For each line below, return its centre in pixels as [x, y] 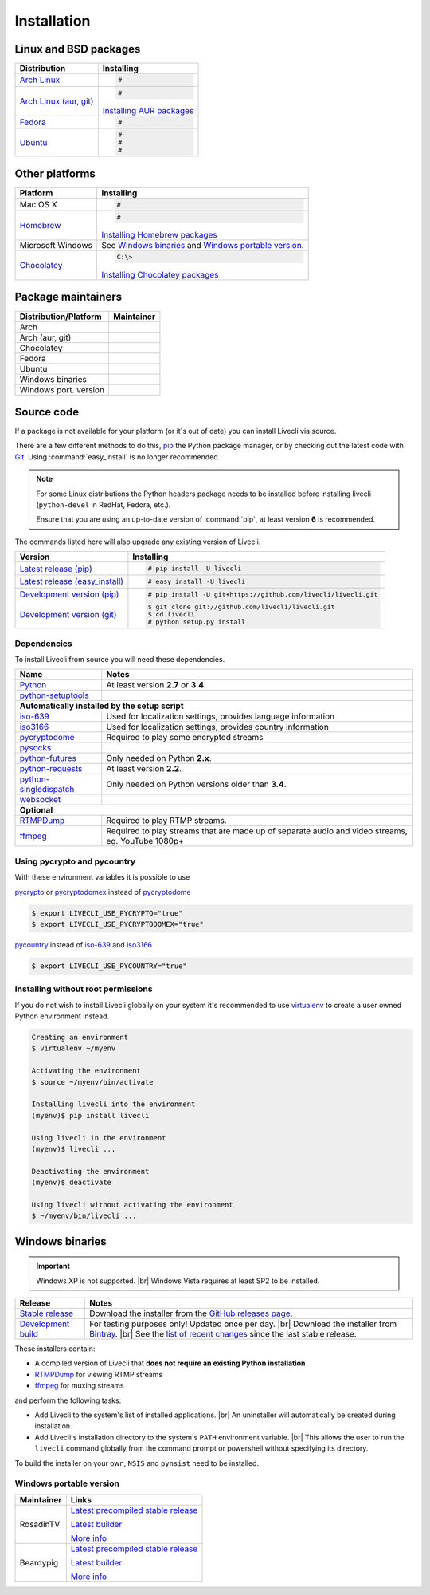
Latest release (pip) [56, 569]
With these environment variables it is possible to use [102, 877]
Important [53, 1266]
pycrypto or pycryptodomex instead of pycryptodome [103, 892]
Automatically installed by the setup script [102, 706]
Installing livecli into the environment [113, 1104]
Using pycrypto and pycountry [75, 861]
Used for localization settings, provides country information [218, 727]
